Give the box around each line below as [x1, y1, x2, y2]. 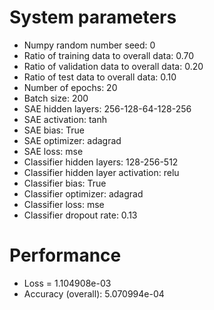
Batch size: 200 [23, 92, 89, 104]
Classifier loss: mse [23, 198, 105, 210]
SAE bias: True [23, 124, 85, 136]
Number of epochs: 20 [23, 81, 118, 93]
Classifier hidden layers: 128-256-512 [23, 156, 179, 168]
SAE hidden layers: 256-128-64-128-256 [23, 102, 192, 115]
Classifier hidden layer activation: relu [23, 166, 180, 178]
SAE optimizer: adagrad [23, 134, 122, 146]
